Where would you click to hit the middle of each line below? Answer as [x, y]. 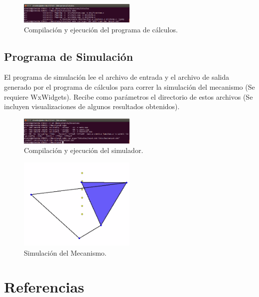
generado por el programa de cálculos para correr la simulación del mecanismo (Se [129, 87]
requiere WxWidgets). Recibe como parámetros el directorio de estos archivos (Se [129, 96]
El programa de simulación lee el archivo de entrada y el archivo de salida [117, 77]
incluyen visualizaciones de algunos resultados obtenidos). [92, 106]
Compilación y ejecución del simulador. [84, 150]
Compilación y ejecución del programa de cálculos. [101, 29]
